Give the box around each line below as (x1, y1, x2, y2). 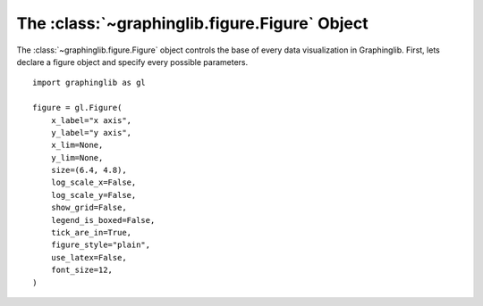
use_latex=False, (50, 252, 127, 262)
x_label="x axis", (50, 115, 132, 125)
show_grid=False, (50, 203, 127, 213)
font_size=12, (50, 265, 114, 276)
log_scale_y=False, (50, 190, 137, 200)
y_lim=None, (50, 153, 104, 162)
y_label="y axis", (50, 128, 132, 137)
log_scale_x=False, (50, 178, 137, 187)
